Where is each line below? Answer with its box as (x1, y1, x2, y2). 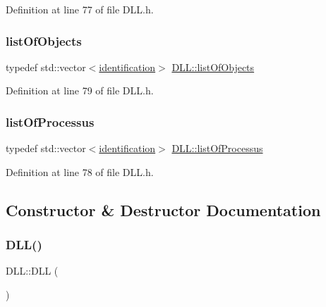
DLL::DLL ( (6, 263, 59, 278)
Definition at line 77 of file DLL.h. (6, 2, 154, 16)
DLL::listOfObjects (171, 59, 255, 74)
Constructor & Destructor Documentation (6, 199, 321, 220)
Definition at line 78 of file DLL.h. (6, 164, 154, 179)
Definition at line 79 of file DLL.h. (6, 83, 154, 98)
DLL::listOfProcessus (171, 141, 263, 156)
